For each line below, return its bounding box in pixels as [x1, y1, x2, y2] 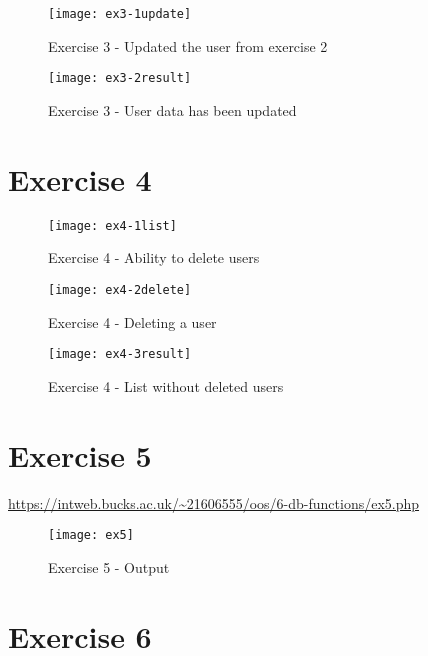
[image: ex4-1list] [48, 218, 177, 233]
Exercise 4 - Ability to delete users [48, 247, 260, 268]
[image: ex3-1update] [48, 7, 192, 21]
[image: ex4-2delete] [48, 282, 192, 297]
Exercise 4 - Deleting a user [48, 311, 217, 332]
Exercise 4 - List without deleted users [48, 375, 284, 396]
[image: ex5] [48, 528, 134, 543]
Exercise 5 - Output [48, 556, 170, 577]
